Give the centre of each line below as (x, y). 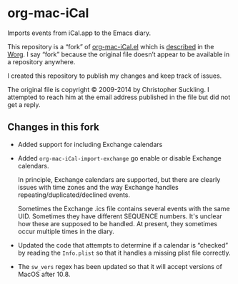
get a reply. (24, 104)
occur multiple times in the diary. (66, 231)
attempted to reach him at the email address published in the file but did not (119, 97)
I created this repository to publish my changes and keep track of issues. (115, 76)
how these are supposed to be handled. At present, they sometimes (118, 223)
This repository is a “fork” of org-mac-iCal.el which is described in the (111, 46)
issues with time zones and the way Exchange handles (98, 187)
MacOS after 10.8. (44, 274)
